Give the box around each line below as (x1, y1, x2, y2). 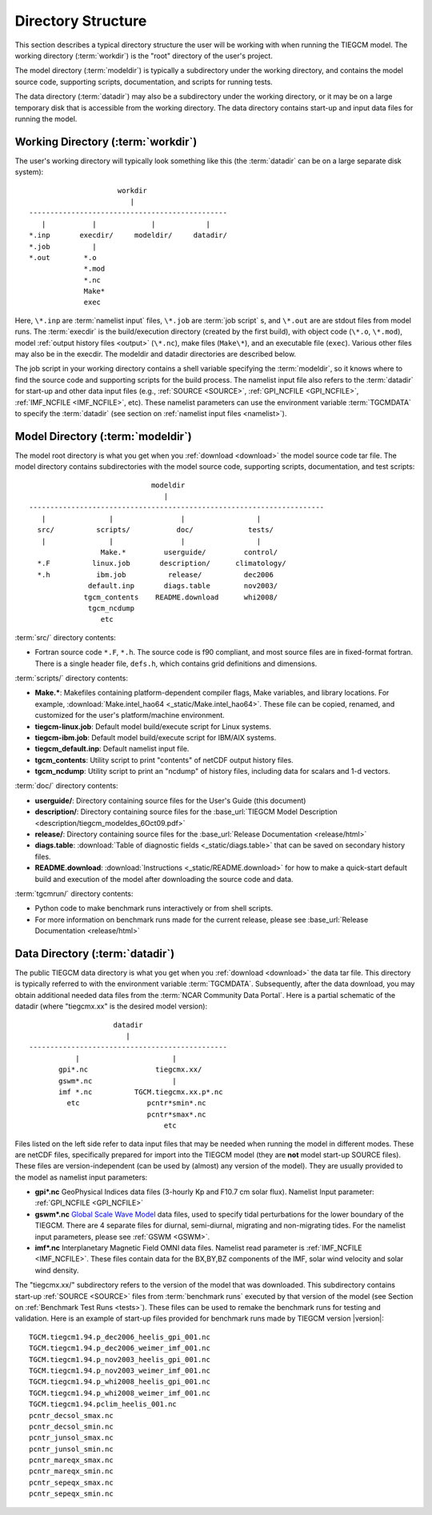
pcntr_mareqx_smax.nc (29, 1456, 114, 1465)
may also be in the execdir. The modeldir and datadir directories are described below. (14, 349, 296, 359)
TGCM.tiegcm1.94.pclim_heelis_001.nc (29, 1400, 178, 1409)
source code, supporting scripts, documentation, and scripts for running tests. (14, 77, 274, 86)
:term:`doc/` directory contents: (14, 781, 119, 791)
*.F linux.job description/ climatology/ (37, 559, 287, 568)
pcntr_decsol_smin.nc (29, 1421, 114, 1431)
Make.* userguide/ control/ (100, 548, 278, 557)
